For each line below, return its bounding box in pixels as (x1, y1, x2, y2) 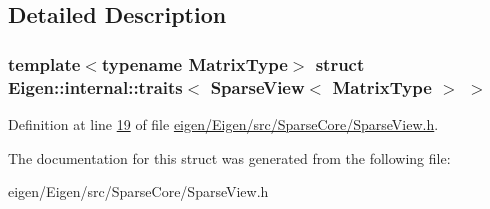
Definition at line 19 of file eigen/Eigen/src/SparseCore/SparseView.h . (8, 113, 439, 134)
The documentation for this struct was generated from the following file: (8, 147, 451, 168)
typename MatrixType (101, 51, 288, 76)
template (8, 51, 81, 76)
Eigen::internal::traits (8, 74, 183, 99)
